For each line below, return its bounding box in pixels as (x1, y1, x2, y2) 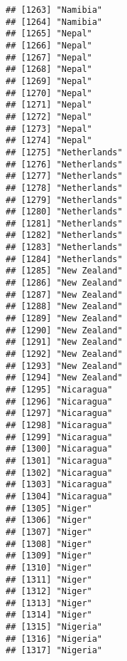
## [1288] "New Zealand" (6, 301, 123, 312)
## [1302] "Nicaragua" (6, 467, 113, 478)
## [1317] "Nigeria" (6, 645, 103, 656)
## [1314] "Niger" (6, 610, 92, 620)
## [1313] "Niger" (6, 598, 92, 608)
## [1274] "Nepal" (6, 135, 92, 146)
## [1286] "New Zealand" (6, 278, 123, 288)
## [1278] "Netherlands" (6, 182, 123, 193)
